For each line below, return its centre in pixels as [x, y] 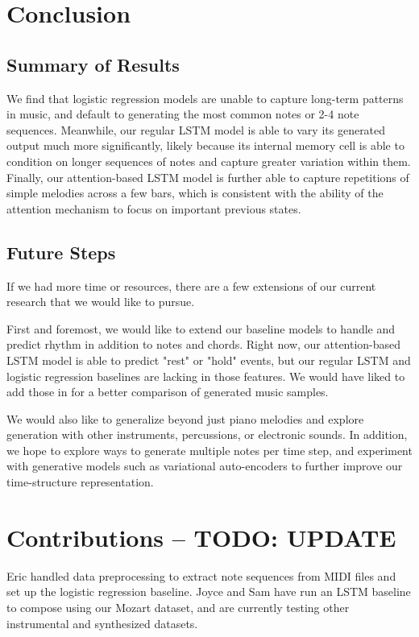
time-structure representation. [80, 482]
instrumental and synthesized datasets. [102, 623]
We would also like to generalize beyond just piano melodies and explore [185, 418]
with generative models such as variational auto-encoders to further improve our [205, 466]
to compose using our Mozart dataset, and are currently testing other [178, 607]
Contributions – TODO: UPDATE [201, 537]
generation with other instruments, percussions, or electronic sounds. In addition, [207, 434]
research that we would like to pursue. [101, 302]
